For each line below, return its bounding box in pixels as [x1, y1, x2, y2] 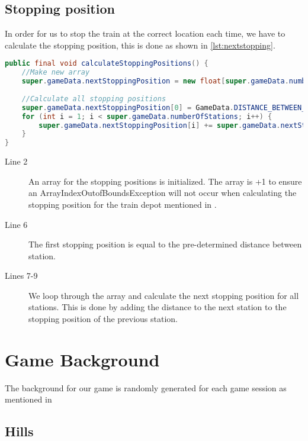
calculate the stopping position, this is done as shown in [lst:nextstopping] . [5, 38, 275, 51]
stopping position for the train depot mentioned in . [28, 198, 217, 210]
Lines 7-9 [5, 269, 38, 282]
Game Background [5, 347, 160, 371]
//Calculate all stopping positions [21, 94, 166, 103]
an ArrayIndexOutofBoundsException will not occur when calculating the [28, 186, 297, 199]
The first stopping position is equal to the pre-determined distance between [28, 238, 302, 250]
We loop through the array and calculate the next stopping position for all [28, 289, 299, 301]
